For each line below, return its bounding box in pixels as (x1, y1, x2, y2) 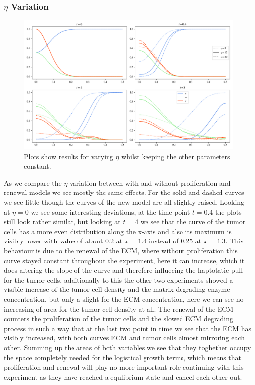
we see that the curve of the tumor (140, 216, 246, 227)
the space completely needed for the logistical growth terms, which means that (4, 352, 242, 362)
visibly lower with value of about (4, 236, 103, 246)
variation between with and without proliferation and (70, 177, 231, 188)
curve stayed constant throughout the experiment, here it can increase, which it (4, 255, 245, 265)
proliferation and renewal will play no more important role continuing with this (4, 362, 244, 372)
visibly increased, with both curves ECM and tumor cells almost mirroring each (4, 333, 245, 343)
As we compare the (4, 177, 62, 188)
